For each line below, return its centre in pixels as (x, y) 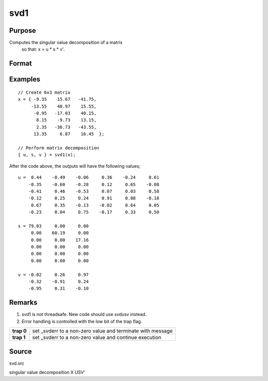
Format (21, 64)
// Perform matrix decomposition (59, 148)
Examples (25, 79)
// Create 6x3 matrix (44, 92)
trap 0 (19, 331)
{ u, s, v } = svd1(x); (47, 155)
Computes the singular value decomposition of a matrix (66, 43)
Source (21, 351)
